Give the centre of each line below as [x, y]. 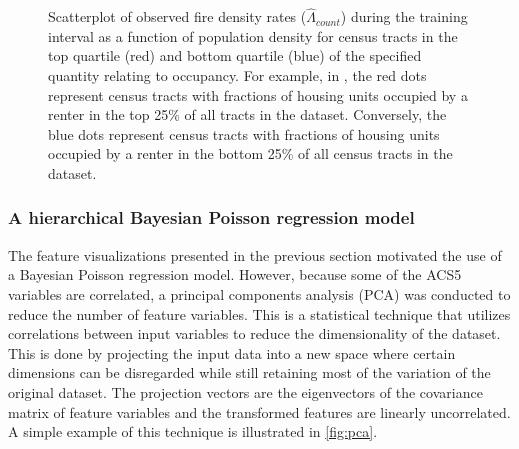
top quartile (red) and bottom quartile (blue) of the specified [235, 55]
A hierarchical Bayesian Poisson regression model [211, 217]
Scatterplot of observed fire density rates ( [177, 16]
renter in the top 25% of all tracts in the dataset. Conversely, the [247, 114]
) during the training [404, 16]
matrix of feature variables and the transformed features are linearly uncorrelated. [259, 411]
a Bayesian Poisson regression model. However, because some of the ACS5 [235, 274]
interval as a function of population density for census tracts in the [253, 35]
